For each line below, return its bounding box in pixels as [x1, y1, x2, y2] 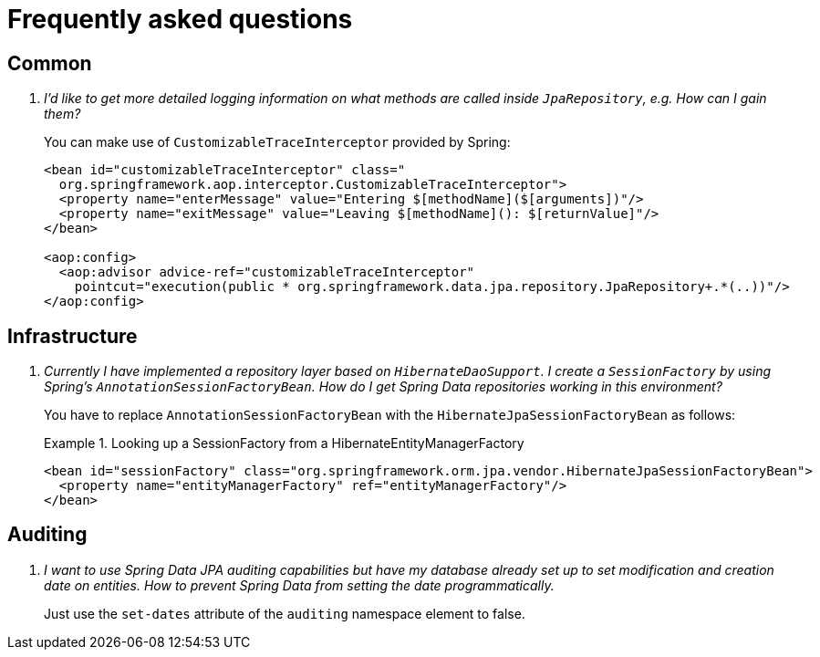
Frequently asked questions [7, 4, 353, 35]
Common [7, 51, 92, 75]
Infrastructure [7, 324, 138, 348]
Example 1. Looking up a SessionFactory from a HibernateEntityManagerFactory [44, 435, 524, 452]
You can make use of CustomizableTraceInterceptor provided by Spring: [44, 134, 511, 151]
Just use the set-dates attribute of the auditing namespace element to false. [44, 605, 525, 621]
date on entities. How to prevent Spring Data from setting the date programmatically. [44, 577, 555, 593]
